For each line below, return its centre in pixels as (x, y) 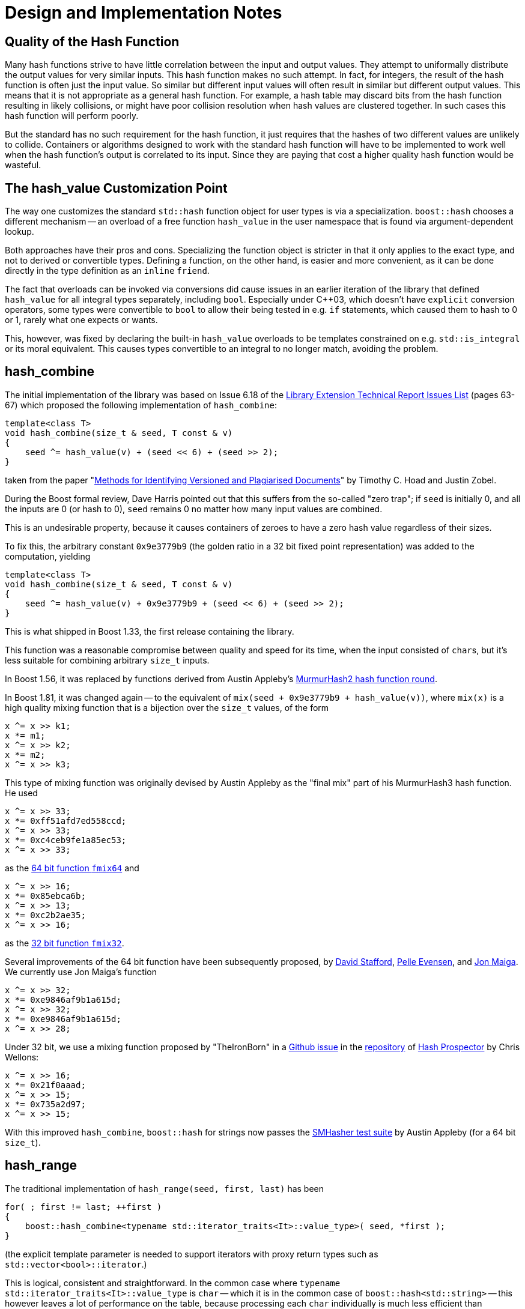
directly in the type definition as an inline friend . (107, 271)
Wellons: (22, 1057)
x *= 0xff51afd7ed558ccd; (66, 821)
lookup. (20, 232)
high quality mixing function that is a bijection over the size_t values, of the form (167, 707)
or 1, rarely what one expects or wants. (81, 320)
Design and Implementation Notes (144, 13)
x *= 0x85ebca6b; (45, 896)
